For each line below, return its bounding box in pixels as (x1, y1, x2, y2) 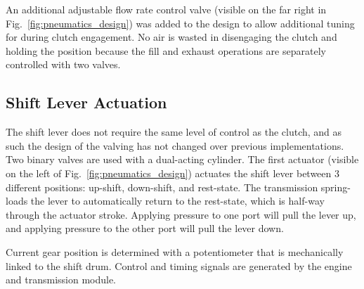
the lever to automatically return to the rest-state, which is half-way (30, 193, 325, 208)
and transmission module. (6, 272, 117, 287)
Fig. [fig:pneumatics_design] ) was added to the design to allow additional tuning (6, 15, 355, 30)
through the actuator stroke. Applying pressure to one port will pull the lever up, (6, 207, 356, 221)
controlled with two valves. (6, 57, 121, 72)
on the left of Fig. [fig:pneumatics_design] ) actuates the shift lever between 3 (6, 165, 339, 180)
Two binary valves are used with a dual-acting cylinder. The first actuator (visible (6, 152, 359, 167)
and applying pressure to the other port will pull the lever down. (6, 221, 284, 236)
